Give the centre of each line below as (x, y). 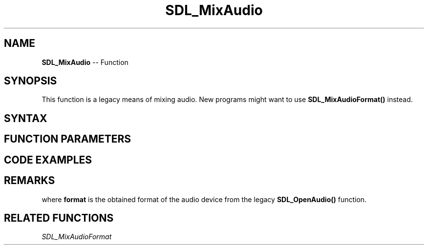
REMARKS (30, 181)
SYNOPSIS (31, 81)
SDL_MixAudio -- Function (85, 62)
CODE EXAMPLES (48, 160)
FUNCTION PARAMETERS (67, 139)
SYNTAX (26, 118)
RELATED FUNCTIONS (59, 218)
